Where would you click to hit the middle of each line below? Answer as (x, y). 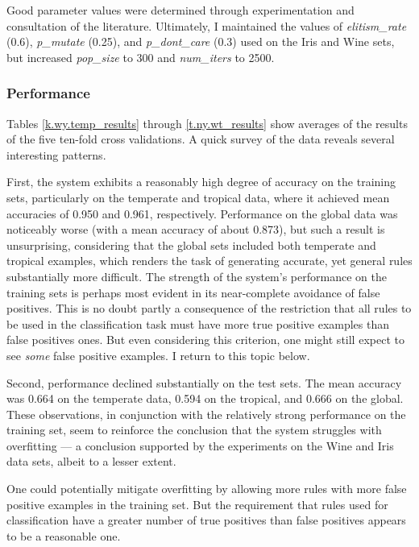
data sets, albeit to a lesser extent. (91, 461)
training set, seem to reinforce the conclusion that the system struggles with (194, 430)
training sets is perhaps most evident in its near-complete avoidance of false (193, 292)
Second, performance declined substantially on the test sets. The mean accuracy (204, 382)
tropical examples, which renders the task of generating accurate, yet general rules (209, 261)
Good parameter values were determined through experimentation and (180, 10)
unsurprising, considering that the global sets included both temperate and (191, 244)
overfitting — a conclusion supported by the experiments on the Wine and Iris (200, 445)
